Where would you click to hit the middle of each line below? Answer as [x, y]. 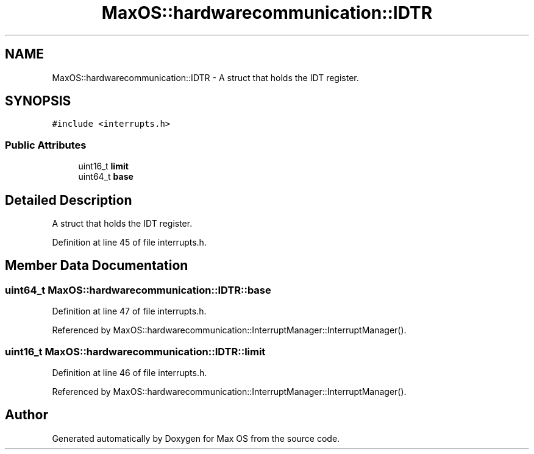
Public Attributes [46, 145]
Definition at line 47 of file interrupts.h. [129, 311]
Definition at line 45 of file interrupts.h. [129, 243]
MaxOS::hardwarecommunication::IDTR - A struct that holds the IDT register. [205, 77]
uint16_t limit [103, 166]
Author [27, 415]
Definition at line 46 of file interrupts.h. [130, 373]
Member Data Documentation [97, 266]
